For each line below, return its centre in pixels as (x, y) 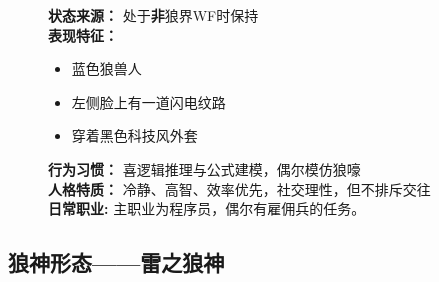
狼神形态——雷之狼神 (116, 262)
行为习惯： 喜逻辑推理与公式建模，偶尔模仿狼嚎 (204, 168)
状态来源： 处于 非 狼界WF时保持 (153, 15)
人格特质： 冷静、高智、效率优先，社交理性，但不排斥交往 (239, 188)
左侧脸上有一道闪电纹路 (148, 101)
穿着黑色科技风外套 (134, 135)
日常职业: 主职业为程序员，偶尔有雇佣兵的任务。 (207, 208)
